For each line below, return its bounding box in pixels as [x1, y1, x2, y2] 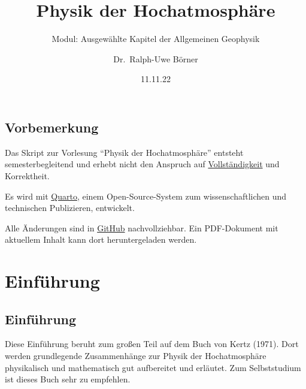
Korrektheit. [5, 169, 50, 182]
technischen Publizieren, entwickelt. [5, 201, 135, 214]
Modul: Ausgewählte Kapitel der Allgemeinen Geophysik [51, 32, 260, 45]
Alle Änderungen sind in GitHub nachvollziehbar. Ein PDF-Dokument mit [5, 221, 278, 234]
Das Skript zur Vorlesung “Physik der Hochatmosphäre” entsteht [5, 146, 244, 158]
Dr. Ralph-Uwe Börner [113, 52, 198, 65]
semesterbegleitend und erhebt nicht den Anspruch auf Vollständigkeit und [5, 158, 280, 170]
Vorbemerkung [5, 117, 99, 136]
